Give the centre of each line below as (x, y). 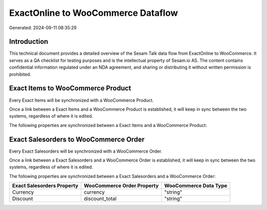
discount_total (100, 199)
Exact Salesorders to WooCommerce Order (77, 139)
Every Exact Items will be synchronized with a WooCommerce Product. (81, 100)
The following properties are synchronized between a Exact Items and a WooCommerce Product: (108, 125)
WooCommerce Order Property (121, 186)
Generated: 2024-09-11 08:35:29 (43, 28)
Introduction (29, 42)
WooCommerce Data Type (196, 186)
